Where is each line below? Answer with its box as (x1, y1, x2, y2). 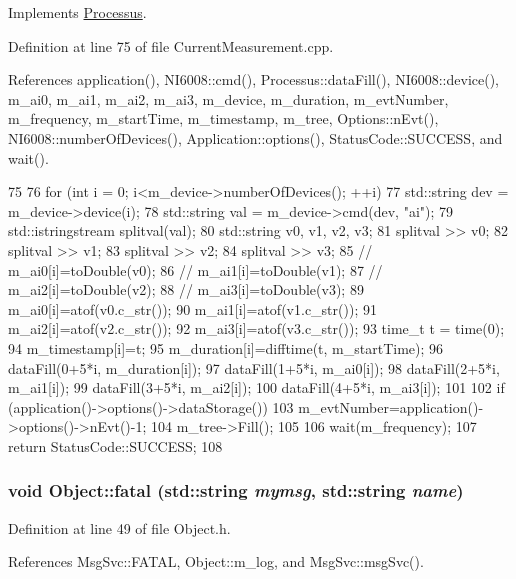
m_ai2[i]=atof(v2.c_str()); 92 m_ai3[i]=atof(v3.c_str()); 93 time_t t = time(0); (8, 318, 505, 339)
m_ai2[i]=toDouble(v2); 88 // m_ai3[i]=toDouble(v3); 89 (8, 279, 364, 300)
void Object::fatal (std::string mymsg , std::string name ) (8, 478, 464, 503)
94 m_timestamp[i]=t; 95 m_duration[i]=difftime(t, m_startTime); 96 (8, 337, 444, 358)
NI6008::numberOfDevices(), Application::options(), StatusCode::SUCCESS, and (8, 127, 503, 148)
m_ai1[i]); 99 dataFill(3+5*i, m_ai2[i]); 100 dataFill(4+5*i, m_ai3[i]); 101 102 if (8, 377, 505, 398)
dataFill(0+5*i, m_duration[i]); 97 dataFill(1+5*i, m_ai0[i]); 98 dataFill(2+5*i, (8, 357, 500, 378)
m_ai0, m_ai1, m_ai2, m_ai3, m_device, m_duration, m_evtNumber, (8, 88, 449, 109)
